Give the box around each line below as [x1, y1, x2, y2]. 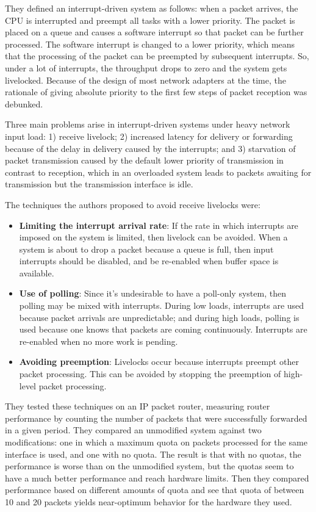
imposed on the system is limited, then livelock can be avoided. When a [19, 231, 288, 243]
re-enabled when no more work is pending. [19, 334, 178, 347]
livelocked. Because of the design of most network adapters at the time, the [5, 73, 286, 86]
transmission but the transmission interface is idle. [5, 178, 193, 190]
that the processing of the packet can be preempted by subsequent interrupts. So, [5, 49, 309, 62]
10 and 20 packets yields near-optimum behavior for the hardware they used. [5, 495, 292, 508]
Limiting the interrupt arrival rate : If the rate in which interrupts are [19, 218, 298, 231]
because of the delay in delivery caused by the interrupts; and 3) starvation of [5, 142, 296, 154]
